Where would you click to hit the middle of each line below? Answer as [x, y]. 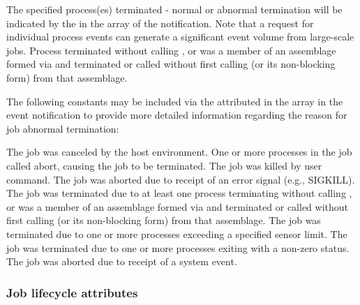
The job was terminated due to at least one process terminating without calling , [179, 193]
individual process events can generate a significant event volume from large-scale [180, 37]
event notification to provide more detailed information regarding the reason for [177, 115]
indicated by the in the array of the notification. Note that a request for [160, 23]
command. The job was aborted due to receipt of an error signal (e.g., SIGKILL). [181, 179]
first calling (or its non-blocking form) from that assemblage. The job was [164, 220]
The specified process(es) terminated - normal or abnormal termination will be [174, 9]
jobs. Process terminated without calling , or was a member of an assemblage [171, 50]
